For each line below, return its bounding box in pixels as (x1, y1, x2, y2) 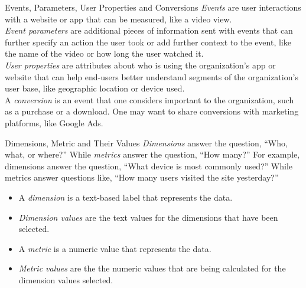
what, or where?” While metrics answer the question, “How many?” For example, (5, 148, 300, 161)
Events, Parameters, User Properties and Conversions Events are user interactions (5, 1, 301, 13)
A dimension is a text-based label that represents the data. (18, 191, 233, 203)
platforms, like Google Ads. (5, 116, 103, 129)
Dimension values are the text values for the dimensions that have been (18, 211, 278, 223)
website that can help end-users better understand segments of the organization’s (5, 70, 298, 83)
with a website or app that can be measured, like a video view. (5, 12, 232, 25)
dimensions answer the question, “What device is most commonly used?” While (5, 159, 293, 172)
